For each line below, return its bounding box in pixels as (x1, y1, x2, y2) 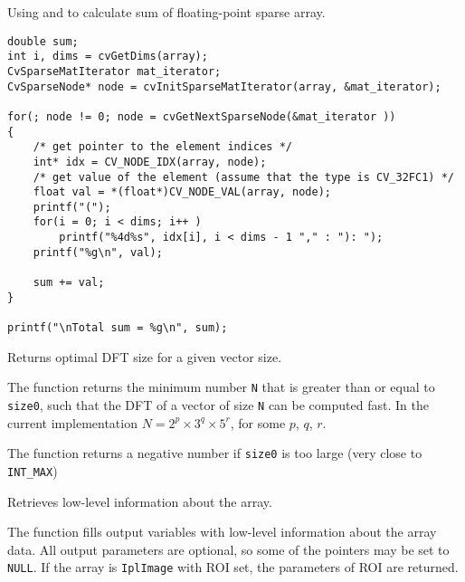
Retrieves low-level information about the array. (7, 491, 272, 510)
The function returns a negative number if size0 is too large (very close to (7, 444, 422, 463)
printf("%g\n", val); (33, 245, 163, 259)
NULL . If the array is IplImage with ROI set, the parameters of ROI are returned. (7, 558, 459, 577)
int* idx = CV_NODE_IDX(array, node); (33, 155, 267, 168)
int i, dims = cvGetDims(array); (7, 50, 208, 63)
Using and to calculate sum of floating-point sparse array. (7, 3, 326, 21)
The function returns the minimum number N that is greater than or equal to (7, 377, 435, 396)
